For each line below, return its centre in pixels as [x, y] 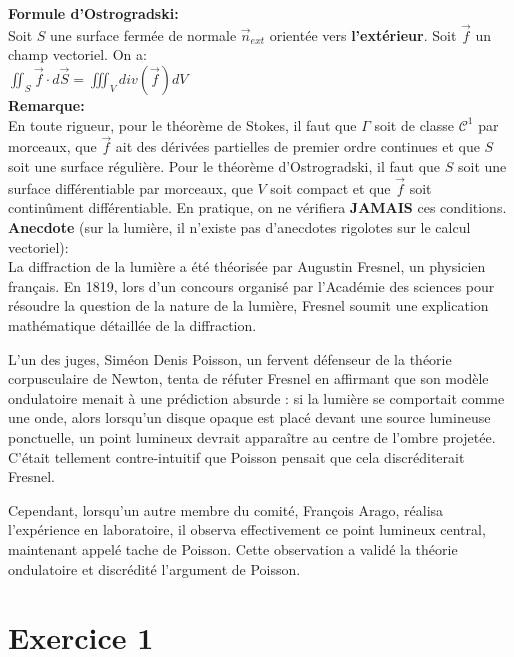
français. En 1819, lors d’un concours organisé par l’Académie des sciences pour [251, 285]
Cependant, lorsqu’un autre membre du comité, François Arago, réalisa [226, 509]
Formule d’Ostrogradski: [93, 13]
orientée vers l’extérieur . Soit [363, 34]
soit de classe [414, 124]
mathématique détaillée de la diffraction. [132, 324]
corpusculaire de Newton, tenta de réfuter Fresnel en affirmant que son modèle [248, 378]
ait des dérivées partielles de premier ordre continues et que [297, 146]
